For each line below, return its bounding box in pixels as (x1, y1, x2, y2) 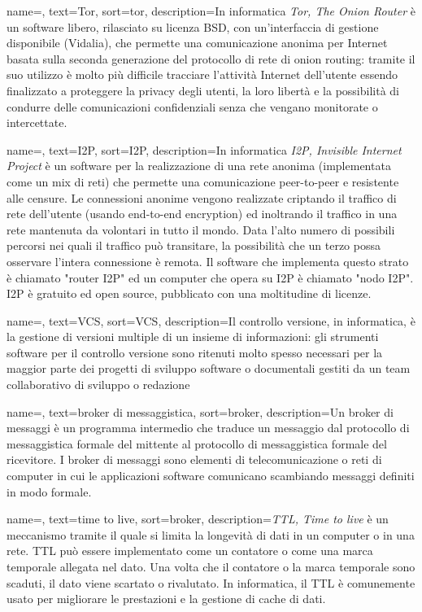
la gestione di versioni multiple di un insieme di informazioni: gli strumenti (7, 328, 379, 345)
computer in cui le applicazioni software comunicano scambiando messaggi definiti (7, 467, 415, 484)
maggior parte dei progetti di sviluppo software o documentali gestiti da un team (7, 360, 411, 377)
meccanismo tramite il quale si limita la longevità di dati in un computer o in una (7, 526, 415, 543)
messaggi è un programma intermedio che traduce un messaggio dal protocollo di (7, 419, 410, 436)
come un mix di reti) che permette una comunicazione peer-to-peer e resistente (7, 173, 399, 190)
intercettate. (7, 114, 67, 131)
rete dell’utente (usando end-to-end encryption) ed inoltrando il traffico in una (7, 205, 398, 222)
